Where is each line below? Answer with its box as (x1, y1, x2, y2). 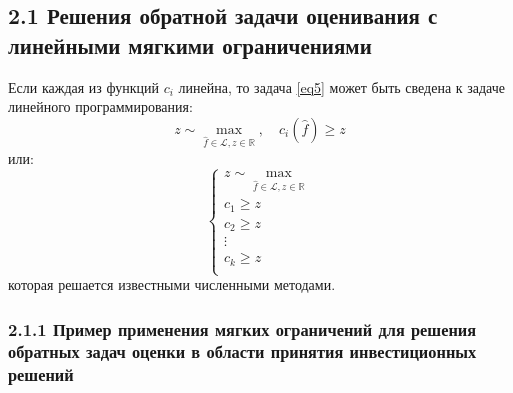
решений (8, 362, 74, 387)
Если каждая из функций (8, 76, 159, 97)
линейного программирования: (8, 96, 193, 117)
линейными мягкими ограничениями (8, 29, 372, 60)
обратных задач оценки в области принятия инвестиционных (8, 339, 477, 364)
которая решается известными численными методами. (8, 274, 336, 294)
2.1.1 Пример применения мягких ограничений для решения (8, 316, 477, 341)
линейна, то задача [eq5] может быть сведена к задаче (178, 76, 506, 97)
